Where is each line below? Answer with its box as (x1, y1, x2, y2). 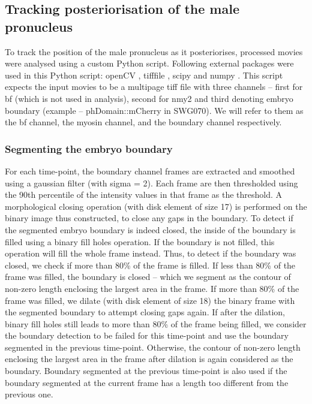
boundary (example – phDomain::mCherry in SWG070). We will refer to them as (5, 104, 304, 116)
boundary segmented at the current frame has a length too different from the (5, 376, 289, 388)
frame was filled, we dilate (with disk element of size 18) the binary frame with (5, 294, 295, 306)
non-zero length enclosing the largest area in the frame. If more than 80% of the (5, 282, 299, 294)
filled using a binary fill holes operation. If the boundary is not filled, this (5, 235, 275, 248)
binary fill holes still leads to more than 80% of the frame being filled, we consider (5, 317, 307, 330)
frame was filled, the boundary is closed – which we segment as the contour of (5, 270, 291, 283)
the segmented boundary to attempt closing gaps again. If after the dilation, (5, 306, 285, 318)
